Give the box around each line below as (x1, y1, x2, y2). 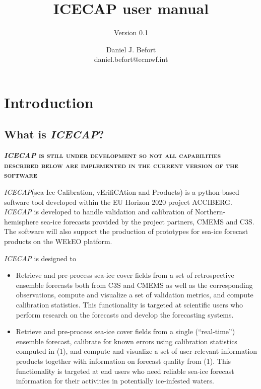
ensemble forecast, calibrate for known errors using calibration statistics (16, 336, 237, 346)
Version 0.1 (114, 27, 148, 38)
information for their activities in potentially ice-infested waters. (16, 375, 214, 386)
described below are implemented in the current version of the (4, 160, 238, 170)
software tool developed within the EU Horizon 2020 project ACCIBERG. (4, 196, 232, 207)
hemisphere (4, 216, 39, 226)
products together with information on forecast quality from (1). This (16, 355, 231, 366)
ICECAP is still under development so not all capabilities (4, 150, 221, 161)
